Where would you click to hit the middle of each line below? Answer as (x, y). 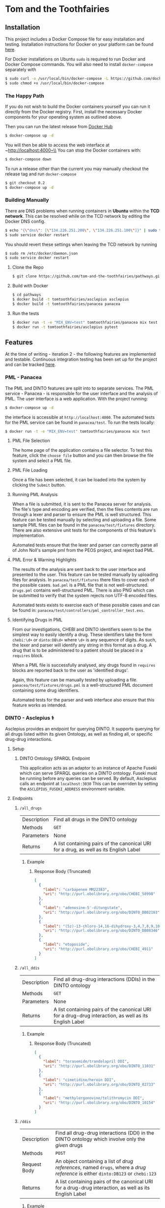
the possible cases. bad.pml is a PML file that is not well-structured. (80, 585)
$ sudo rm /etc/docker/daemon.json (41, 253)
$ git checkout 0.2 (25, 183)
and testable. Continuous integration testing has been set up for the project (81, 359)
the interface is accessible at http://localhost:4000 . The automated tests (80, 417)
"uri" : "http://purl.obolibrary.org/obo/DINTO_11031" (99, 1066)
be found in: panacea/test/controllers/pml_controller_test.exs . (78, 610)
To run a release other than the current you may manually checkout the (77, 168)
